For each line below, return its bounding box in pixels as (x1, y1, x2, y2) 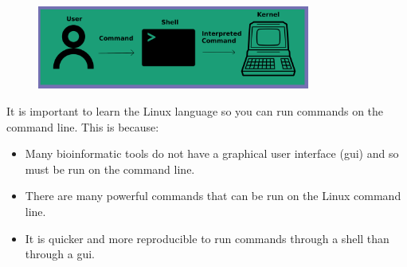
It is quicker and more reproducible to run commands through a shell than (25, 230, 389, 246)
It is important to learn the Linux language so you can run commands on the (6, 102, 384, 119)
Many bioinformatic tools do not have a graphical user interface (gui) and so (25, 145, 399, 162)
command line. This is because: (6, 118, 159, 135)
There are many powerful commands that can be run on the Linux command (25, 187, 401, 204)
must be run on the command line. (25, 160, 195, 177)
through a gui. (25, 245, 95, 262)
